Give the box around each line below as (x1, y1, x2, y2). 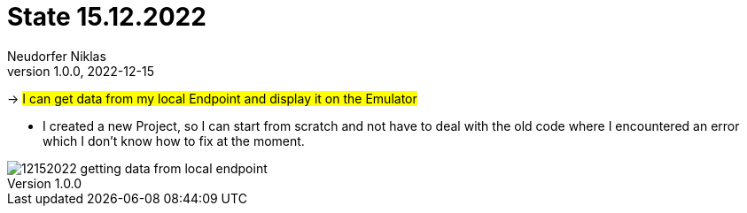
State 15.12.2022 (7, 2, 206, 32)
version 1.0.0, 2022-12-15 (7, 63, 154, 79)
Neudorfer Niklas (7, 48, 106, 64)
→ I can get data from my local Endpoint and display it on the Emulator (7, 90, 417, 106)
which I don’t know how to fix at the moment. (43, 133, 305, 148)
